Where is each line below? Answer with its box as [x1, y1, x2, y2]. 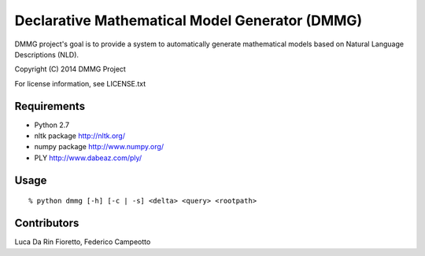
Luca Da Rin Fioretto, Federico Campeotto [14, 237, 151, 247]
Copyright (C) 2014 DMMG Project [14, 64, 126, 74]
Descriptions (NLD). [14, 49, 79, 59]
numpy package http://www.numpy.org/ [34, 142, 164, 152]
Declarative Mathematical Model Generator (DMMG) [14, 12, 363, 29]
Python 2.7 [34, 120, 70, 130]
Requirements [14, 99, 86, 113]
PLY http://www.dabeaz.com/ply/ [34, 153, 142, 163]
